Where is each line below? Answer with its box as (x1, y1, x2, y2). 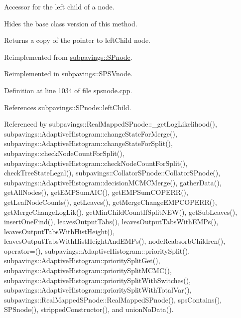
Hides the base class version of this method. (4, 18, 137, 28)
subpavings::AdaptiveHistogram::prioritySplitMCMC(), (4, 265, 172, 276)
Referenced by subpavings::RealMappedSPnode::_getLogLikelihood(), (4, 119, 217, 129)
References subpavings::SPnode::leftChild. (4, 102, 131, 112)
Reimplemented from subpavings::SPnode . (4, 51, 132, 62)
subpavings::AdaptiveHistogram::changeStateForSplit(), (4, 138, 173, 149)
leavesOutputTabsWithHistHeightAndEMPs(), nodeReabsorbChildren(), (4, 236, 226, 246)
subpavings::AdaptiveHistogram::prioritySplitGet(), (4, 255, 160, 266)
